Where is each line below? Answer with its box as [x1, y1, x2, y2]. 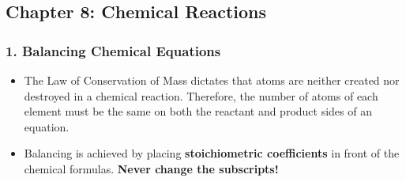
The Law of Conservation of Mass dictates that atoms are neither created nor [24, 72, 400, 88]
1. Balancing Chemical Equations [6, 40, 221, 60]
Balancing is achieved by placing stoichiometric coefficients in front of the [24, 145, 400, 161]
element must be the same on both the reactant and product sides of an [24, 103, 372, 119]
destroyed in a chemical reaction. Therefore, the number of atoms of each [24, 87, 378, 104]
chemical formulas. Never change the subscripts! [24, 160, 279, 176]
